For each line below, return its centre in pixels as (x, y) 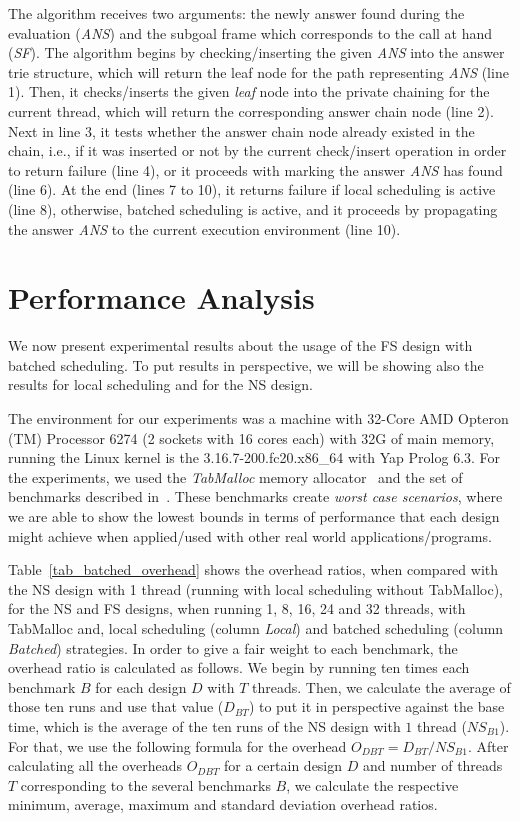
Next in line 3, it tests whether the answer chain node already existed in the (241, 130)
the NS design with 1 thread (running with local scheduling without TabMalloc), (255, 588)
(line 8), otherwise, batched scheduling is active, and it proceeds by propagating (253, 208)
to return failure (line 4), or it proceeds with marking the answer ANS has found (255, 169)
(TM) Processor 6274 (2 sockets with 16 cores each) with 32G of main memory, (251, 437)
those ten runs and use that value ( (116, 706)
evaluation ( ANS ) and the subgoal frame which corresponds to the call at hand (250, 32)
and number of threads (432, 765)
